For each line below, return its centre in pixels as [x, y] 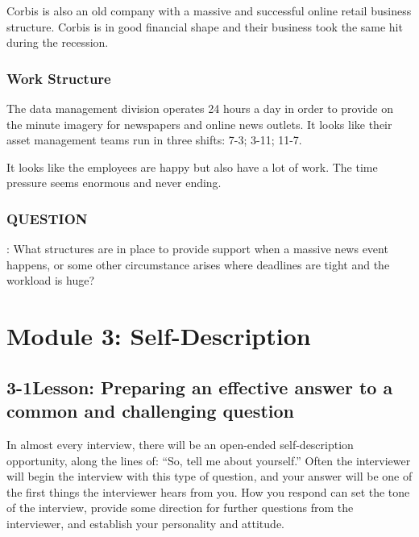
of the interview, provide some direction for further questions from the [180, 508]
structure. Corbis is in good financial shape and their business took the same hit [205, 26]
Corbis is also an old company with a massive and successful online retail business [209, 10]
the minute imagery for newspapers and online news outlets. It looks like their [199, 124]
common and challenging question [150, 411]
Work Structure [59, 78]
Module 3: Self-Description [159, 336]
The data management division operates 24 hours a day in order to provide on [200, 108]
